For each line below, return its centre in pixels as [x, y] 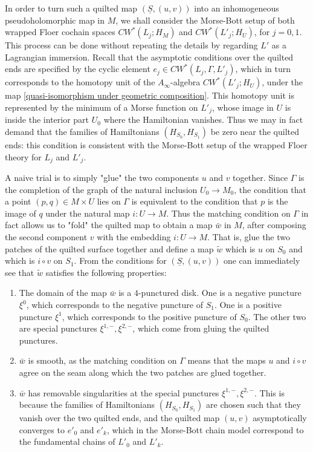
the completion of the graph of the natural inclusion [101, 189]
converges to [42, 429]
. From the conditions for [120, 260]
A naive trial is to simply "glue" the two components [102, 178]
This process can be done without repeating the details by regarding [131, 45]
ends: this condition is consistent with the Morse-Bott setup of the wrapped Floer [156, 145]
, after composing [274, 225]
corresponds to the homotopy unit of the [80, 82]
